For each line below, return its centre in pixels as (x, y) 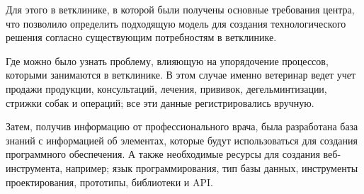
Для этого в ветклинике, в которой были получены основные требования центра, (180, 9)
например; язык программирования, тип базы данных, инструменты (212, 167)
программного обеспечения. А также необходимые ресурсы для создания (163, 154)
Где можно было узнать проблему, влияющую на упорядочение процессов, (167, 61)
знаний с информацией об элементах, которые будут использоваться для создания (182, 140)
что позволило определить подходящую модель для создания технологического (176, 23)
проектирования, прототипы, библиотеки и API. (109, 182)
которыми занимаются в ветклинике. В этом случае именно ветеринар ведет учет (181, 75)
